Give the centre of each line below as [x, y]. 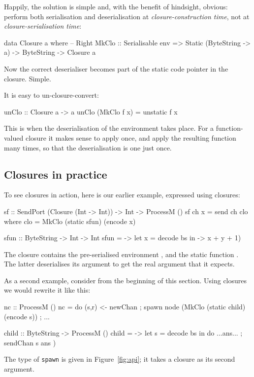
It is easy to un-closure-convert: [51, 95]
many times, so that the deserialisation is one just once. [88, 147]
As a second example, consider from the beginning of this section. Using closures [126, 280]
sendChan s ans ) [30, 342]
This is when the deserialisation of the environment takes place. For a [109, 128]
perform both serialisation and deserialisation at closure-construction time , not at [127, 16]
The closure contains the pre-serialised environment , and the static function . [121, 254]
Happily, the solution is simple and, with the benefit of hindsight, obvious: [116, 6]
